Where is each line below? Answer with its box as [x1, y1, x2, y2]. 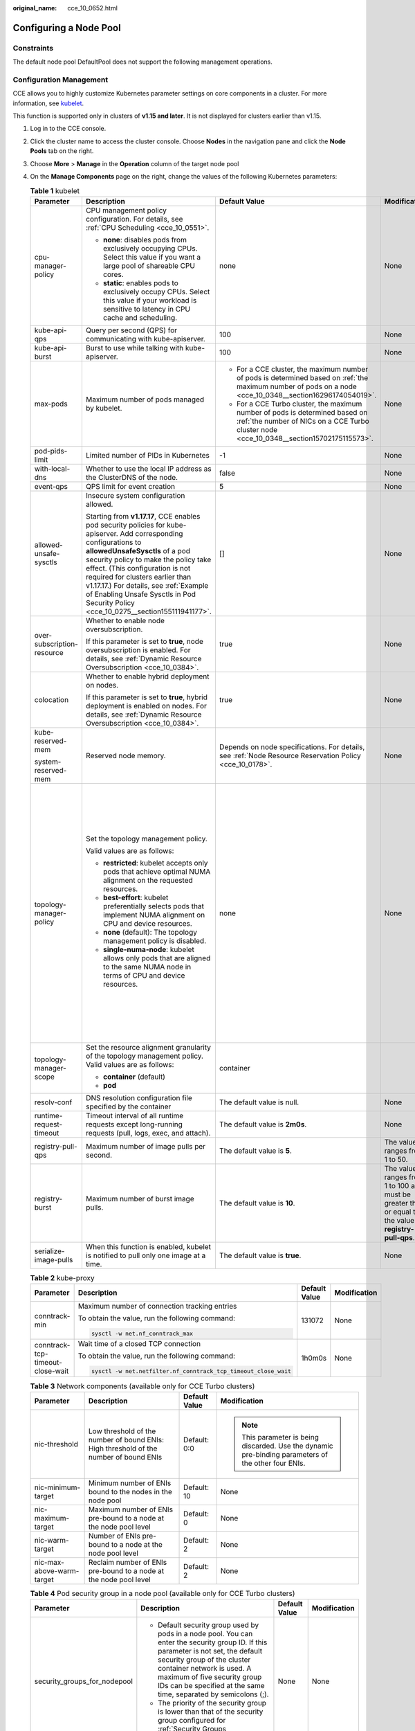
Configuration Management [12, 75, 109, 84]
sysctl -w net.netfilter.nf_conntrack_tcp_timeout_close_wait [91, 1367, 292, 1374]
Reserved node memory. [85, 751, 166, 760]
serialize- [34, 1246, 65, 1256]
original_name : [12, 4, 57, 12]
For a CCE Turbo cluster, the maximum [236, 399, 362, 409]
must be [384, 1190, 412, 1199]
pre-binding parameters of [241, 1450, 329, 1460]
